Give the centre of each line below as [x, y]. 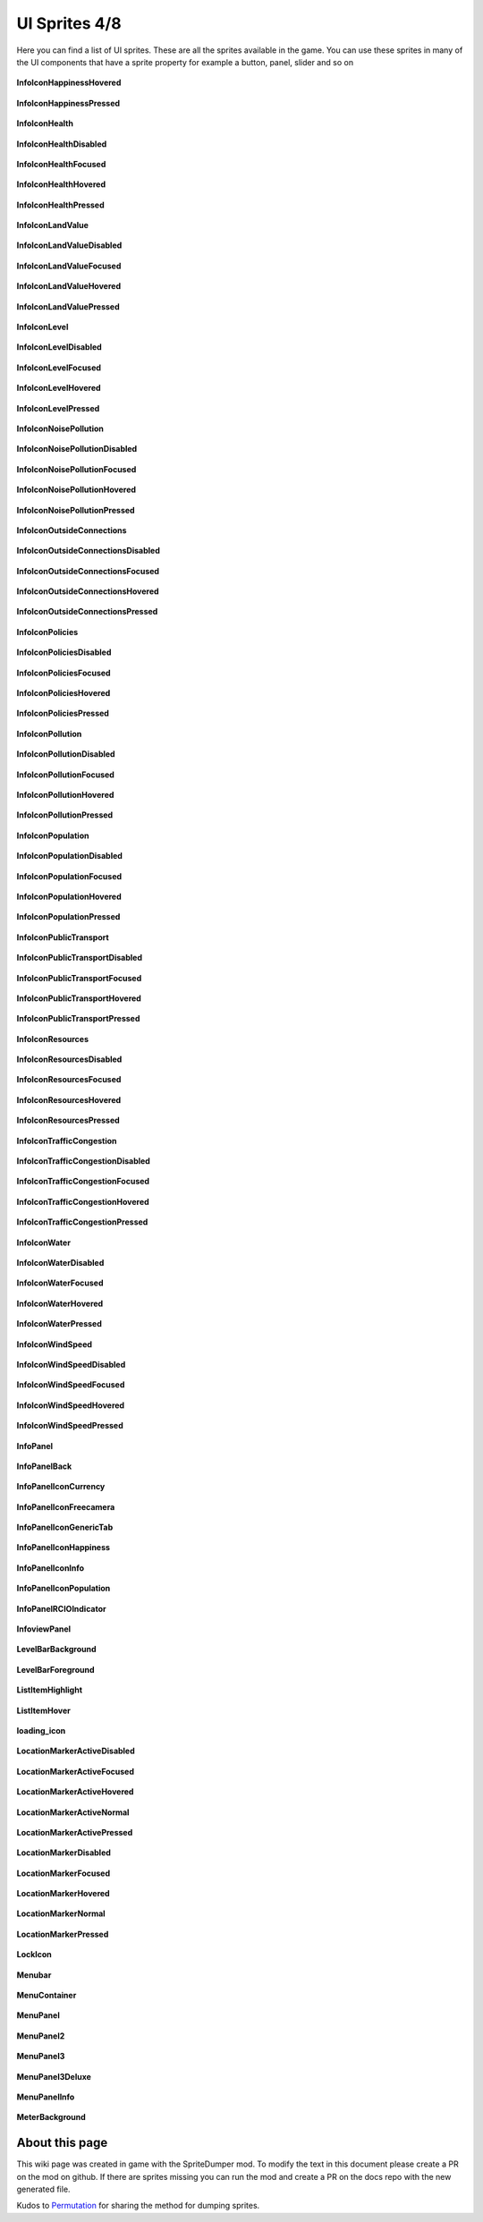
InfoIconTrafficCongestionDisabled [84, 1161]
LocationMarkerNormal [61, 1913]
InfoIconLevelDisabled [59, 347]
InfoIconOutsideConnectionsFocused [88, 571]
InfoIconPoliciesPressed [63, 713]
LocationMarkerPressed [63, 1934]
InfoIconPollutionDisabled [66, 754]
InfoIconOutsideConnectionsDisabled [88, 551]
